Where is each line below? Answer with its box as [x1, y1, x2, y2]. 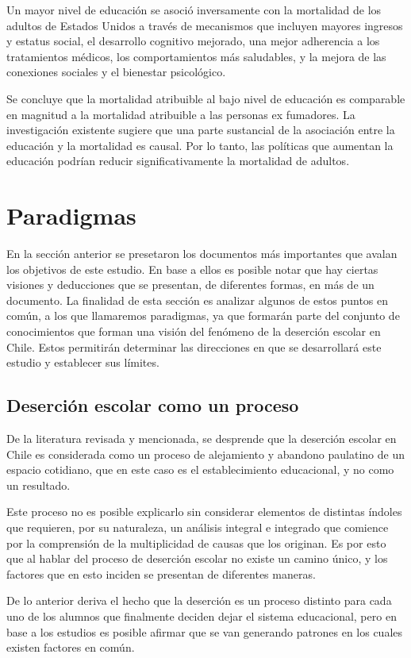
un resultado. [6, 476, 71, 493]
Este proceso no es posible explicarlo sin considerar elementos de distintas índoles [6, 503, 402, 520]
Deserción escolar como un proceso [6, 393, 299, 418]
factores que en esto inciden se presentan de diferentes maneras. [6, 565, 316, 582]
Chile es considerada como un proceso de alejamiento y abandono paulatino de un [6, 445, 405, 462]
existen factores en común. [6, 639, 135, 656]
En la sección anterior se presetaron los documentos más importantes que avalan [6, 245, 398, 262]
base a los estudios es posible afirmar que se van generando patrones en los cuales [6, 623, 403, 640]
